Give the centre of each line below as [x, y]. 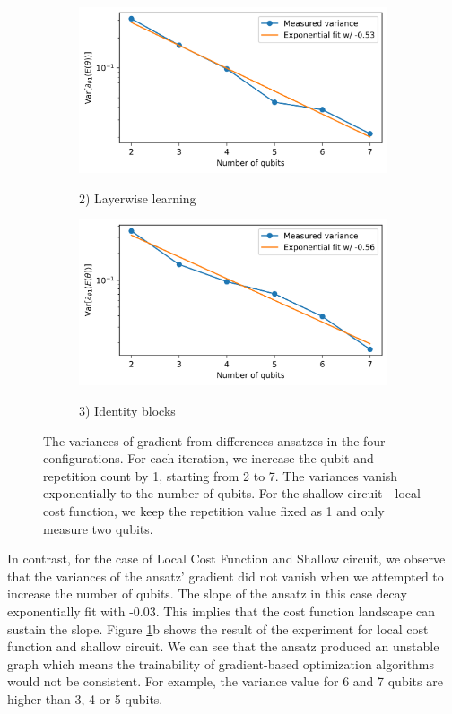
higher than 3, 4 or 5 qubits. [85, 698]
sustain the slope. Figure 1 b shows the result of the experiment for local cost [218, 628]
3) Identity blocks [127, 410]
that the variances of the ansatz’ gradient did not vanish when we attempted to [226, 576]
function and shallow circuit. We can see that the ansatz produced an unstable [223, 646]
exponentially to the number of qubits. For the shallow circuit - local [232, 493]
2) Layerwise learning [138, 198]
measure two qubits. [98, 528]
